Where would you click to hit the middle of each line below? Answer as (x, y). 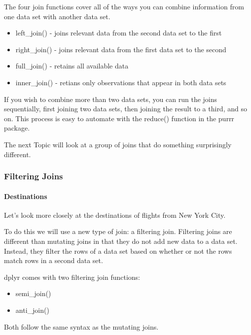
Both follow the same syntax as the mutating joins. (81, 326)
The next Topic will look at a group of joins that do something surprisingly (118, 144)
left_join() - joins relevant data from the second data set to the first (119, 33)
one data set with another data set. (57, 16)
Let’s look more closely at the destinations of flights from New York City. (115, 215)
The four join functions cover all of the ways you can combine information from (124, 6)
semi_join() (33, 293)
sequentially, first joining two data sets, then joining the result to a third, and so (125, 109)
